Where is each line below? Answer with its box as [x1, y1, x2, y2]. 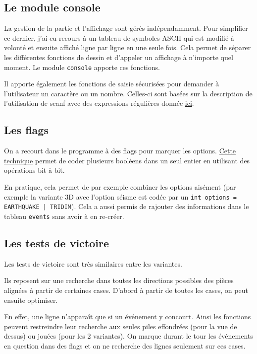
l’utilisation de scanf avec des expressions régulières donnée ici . [4, 98, 194, 108]
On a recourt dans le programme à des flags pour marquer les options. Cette [4, 145, 236, 156]
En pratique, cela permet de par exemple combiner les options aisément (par [4, 182, 236, 192]
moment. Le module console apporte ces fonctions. [4, 62, 160, 72]
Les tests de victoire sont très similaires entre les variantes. [4, 258, 182, 269]
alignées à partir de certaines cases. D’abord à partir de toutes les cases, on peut [4, 284, 248, 295]
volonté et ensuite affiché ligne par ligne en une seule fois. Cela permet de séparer [4, 42, 251, 53]
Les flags [4, 122, 49, 138]
